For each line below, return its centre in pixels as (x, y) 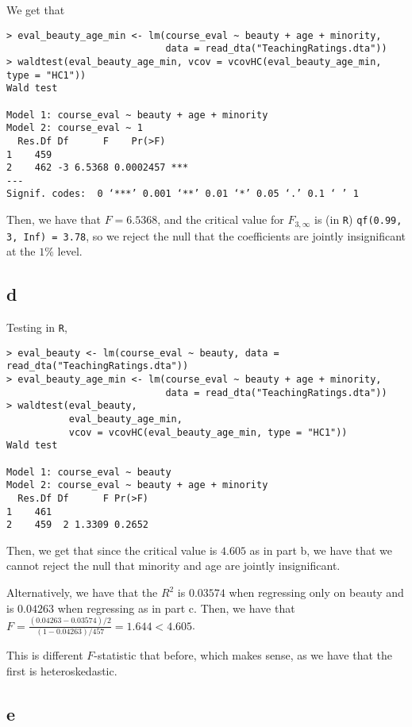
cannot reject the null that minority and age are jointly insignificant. (173, 565)
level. (70, 251)
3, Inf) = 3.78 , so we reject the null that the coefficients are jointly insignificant (206, 235)
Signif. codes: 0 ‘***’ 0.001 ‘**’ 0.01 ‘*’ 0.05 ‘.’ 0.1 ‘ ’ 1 (183, 194)
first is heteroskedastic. (62, 670)
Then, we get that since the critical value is (112, 550)
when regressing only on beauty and (316, 592)
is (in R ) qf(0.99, (358, 219)
